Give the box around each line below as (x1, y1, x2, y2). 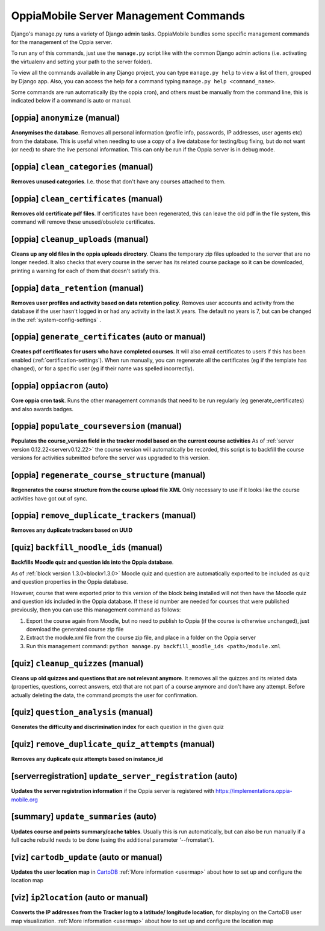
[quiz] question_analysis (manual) (11, 707, 153, 718)
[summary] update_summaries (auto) (11, 812, 157, 822)
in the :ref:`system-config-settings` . (11, 316, 102, 323)
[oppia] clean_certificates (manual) (11, 194, 163, 204)
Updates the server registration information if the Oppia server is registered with (11, 787, 215, 795)
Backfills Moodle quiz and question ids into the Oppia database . (11, 558, 174, 566)
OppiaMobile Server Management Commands (11, 9, 245, 22)
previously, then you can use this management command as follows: (11, 606, 181, 613)
